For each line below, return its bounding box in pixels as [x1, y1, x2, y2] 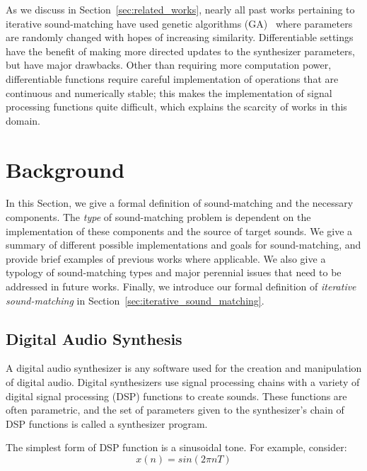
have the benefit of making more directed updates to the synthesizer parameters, [6, 43, 355, 58]
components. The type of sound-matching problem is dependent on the [6, 210, 311, 225]
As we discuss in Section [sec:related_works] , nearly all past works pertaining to [6, 2, 355, 16]
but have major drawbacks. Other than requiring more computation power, [6, 57, 332, 72]
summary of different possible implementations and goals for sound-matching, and [6, 237, 361, 252]
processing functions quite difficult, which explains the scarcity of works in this [6, 99, 347, 114]
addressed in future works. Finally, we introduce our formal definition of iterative [6, 279, 356, 294]
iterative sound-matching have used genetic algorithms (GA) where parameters [6, 16, 353, 30]
